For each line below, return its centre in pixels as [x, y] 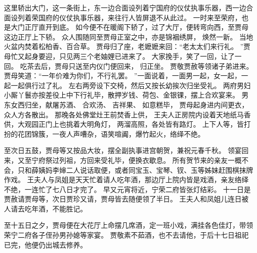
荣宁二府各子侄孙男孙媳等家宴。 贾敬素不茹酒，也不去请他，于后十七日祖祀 [126, 235]
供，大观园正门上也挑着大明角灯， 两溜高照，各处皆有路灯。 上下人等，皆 [124, 124]
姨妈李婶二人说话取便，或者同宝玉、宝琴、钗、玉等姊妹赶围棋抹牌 [146, 170]
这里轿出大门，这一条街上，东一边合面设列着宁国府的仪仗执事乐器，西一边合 [128, 7]
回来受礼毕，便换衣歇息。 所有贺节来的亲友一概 [164, 160]
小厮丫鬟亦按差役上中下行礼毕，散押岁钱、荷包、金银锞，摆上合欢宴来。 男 [126, 95]
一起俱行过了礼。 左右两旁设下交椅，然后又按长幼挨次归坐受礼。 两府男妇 [131, 85]
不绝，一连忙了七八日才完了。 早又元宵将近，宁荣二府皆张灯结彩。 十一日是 [128, 189]
